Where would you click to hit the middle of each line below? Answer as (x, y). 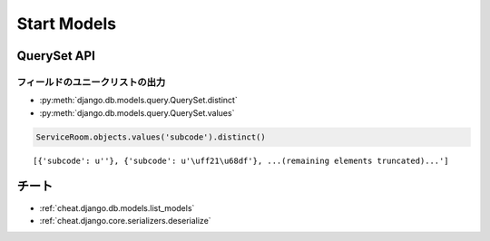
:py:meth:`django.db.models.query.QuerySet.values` (137, 112)
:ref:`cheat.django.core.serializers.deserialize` (126, 220)
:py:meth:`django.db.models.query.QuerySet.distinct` (138, 101)
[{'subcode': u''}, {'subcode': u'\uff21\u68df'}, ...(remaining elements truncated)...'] (241, 160)
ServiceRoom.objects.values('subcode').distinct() (151, 137)
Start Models (67, 24)
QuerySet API (56, 56)
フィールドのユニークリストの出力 (91, 82)
